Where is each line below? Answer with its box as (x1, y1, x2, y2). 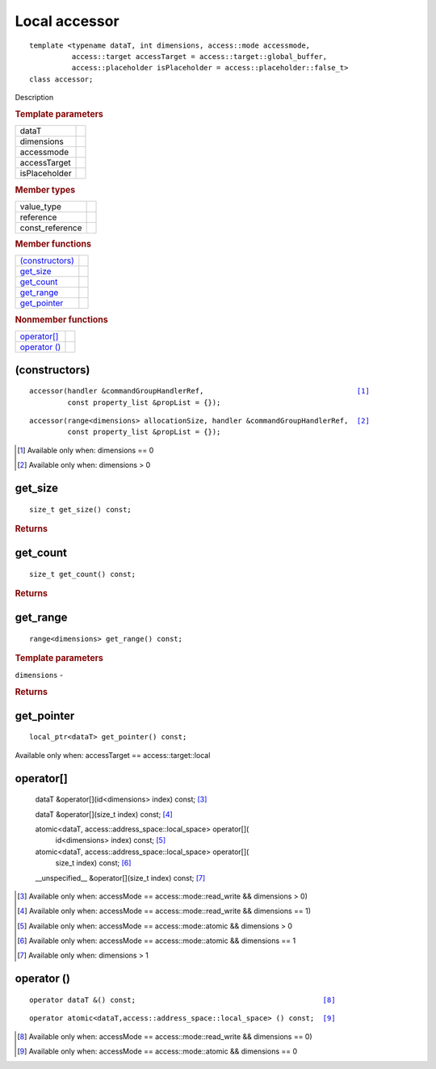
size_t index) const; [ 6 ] (55, 858, 132, 868)
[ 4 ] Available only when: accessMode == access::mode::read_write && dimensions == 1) (17, 906, 311, 916)
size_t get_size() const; (29, 505, 132, 514)
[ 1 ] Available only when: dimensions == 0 (17, 445, 154, 455)
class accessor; (29, 74, 94, 84)
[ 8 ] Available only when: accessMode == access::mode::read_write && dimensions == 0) (17, 1031, 312, 1042)
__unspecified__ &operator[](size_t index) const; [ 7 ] (35, 873, 206, 882)
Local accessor (15, 12, 120, 30)
